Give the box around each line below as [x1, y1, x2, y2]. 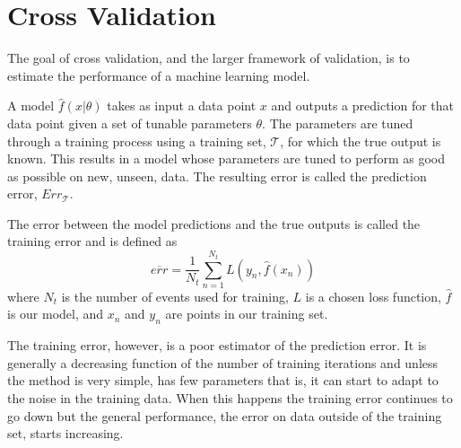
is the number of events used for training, [61, 286, 289, 305]
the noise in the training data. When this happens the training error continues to [7, 389, 453, 407]
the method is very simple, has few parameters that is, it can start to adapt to [7, 371, 439, 390]
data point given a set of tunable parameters [7, 113, 252, 132]
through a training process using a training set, [7, 131, 266, 150]
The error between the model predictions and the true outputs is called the [7, 214, 421, 233]
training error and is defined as [7, 232, 178, 250]
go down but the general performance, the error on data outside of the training [7, 406, 442, 425]
